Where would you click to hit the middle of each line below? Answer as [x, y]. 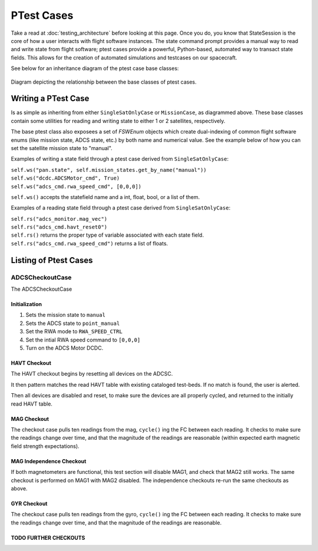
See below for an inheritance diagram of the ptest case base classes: [95, 68]
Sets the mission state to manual [66, 315]
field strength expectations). [45, 446]
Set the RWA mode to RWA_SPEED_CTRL [74, 331]
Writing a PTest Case [50, 99]
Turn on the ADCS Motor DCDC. [64, 348]
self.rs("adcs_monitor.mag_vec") [59, 219]
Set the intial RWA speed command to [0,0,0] [83, 340]
